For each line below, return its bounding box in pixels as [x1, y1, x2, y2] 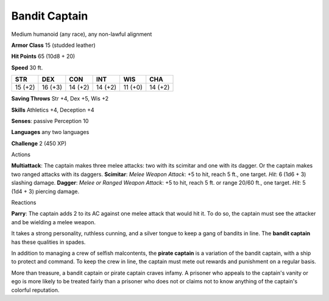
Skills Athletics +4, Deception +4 [11, 106, 94, 113]
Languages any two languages [11, 129, 90, 136]
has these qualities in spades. [11, 238, 86, 246]
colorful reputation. [11, 286, 60, 294]
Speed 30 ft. [11, 64, 43, 71]
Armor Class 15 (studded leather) [11, 41, 96, 49]
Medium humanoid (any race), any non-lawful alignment [11, 30, 152, 38]
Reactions [11, 199, 37, 207]
